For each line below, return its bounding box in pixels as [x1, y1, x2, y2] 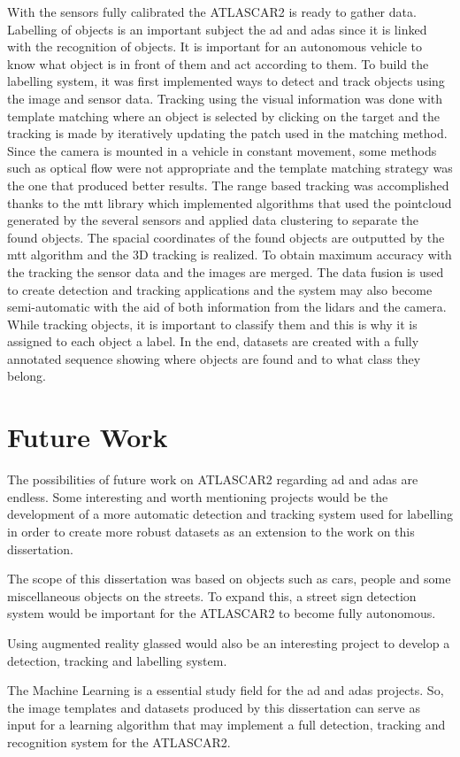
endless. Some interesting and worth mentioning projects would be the [7, 487, 388, 506]
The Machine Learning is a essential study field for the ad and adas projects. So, [7, 681, 444, 699]
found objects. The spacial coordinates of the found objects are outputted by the [7, 228, 445, 246]
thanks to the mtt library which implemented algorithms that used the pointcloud [7, 193, 452, 212]
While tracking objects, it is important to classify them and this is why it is [7, 314, 418, 333]
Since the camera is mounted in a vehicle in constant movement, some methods [7, 141, 437, 159]
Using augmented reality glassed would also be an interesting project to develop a [7, 633, 450, 652]
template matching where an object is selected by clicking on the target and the [7, 106, 441, 125]
